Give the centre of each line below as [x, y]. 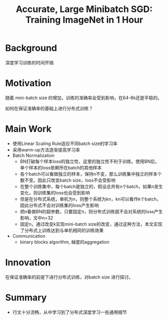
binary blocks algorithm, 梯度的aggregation [64, 242]
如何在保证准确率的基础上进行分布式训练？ [49, 108]
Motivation [28, 83]
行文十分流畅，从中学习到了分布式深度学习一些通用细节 [69, 312]
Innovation [28, 262]
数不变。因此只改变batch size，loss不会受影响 [68, 180]
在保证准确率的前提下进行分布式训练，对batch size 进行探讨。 [69, 277]
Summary [26, 297]
